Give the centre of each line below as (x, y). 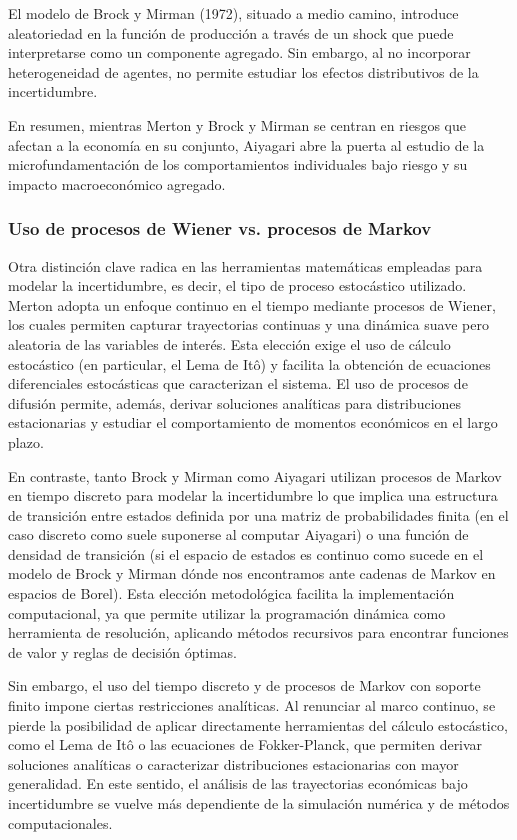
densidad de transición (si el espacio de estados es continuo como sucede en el (246, 553)
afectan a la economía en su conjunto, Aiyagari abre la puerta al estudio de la (246, 144)
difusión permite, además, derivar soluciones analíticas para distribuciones (235, 402)
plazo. (26, 441)
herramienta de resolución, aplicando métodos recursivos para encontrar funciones (258, 632)
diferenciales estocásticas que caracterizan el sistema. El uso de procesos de (238, 383)
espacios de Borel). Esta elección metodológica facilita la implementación (231, 593)
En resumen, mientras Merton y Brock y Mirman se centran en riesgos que (237, 124)
